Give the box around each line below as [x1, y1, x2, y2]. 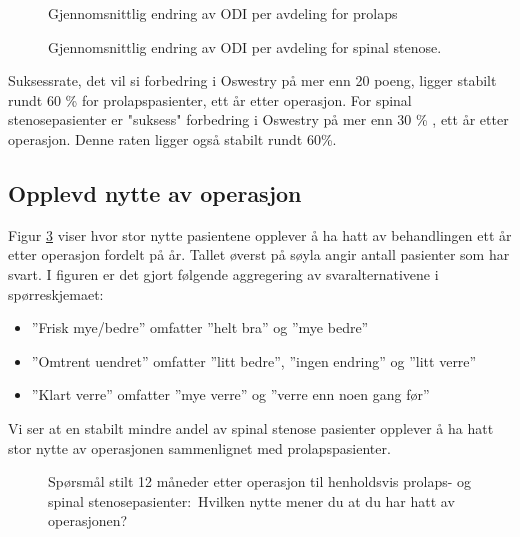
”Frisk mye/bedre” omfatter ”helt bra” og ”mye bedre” [31, 317, 369, 338]
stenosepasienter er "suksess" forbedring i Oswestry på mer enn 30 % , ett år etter [8, 109, 509, 130]
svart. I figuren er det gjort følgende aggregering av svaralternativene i [8, 263, 439, 284]
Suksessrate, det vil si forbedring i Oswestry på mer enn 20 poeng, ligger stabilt [8, 70, 497, 91]
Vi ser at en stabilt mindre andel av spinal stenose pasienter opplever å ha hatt [8, 417, 494, 438]
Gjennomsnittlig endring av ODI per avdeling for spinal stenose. [48, 36, 442, 57]
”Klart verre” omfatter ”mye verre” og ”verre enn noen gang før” [31, 384, 430, 405]
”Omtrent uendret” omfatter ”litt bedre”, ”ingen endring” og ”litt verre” [31, 350, 477, 371]
